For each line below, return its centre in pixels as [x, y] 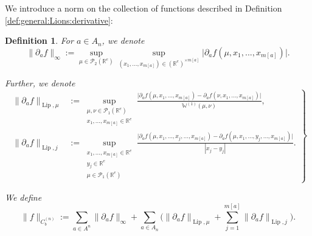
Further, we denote [40, 83]
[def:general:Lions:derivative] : [59, 20]
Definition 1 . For [39, 40]
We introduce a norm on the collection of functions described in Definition [144, 8]
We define [23, 197]
